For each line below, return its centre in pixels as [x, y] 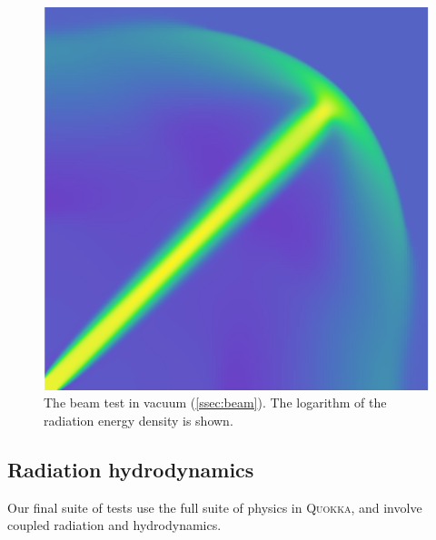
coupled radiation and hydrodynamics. [114, 525]
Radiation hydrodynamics [131, 469]
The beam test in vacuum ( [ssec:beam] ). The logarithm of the [215, 403]
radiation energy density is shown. [139, 420]
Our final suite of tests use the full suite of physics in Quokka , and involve [215, 507]
